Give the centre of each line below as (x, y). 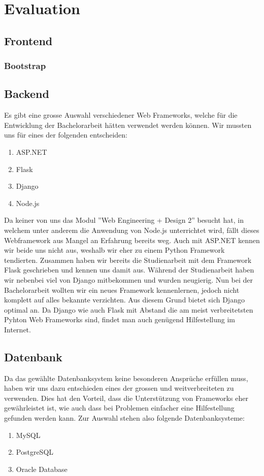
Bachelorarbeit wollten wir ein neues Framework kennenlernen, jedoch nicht (122, 290)
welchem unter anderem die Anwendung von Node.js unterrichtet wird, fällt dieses (132, 230)
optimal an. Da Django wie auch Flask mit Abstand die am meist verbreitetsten (129, 309)
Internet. (18, 329)
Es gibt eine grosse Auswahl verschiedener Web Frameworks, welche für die (121, 115)
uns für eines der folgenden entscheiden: (66, 135)
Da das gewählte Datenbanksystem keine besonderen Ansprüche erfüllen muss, (126, 378)
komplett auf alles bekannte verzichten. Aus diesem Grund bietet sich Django (124, 300)
